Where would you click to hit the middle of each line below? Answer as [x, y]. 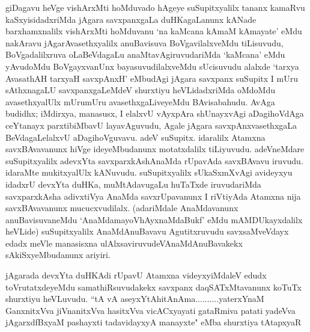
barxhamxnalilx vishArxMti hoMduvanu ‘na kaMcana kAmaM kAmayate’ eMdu [154, 31]
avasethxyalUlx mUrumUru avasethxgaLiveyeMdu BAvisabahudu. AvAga [140, 101]
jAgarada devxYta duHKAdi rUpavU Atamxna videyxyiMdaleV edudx [136, 275]
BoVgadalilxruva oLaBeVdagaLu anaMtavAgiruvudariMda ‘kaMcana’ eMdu [145, 54]
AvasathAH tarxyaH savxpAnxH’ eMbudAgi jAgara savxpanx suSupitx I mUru [152, 78]
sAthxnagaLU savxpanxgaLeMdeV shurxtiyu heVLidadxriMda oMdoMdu [140, 90]
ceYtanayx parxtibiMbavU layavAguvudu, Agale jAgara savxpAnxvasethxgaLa [151, 125]
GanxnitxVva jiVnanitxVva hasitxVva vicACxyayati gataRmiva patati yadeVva [150, 310]
